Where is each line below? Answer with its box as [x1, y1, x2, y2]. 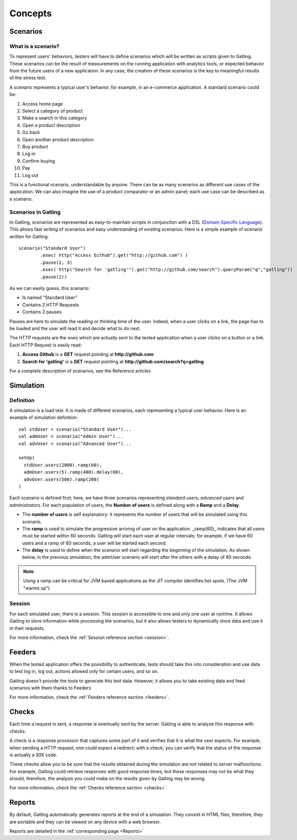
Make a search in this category [22, 115, 87, 121]
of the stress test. [9, 75, 46, 81]
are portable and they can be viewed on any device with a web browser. [9, 819, 161, 825]
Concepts [9, 8, 52, 19]
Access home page [22, 101, 63, 107]
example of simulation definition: [9, 414, 78, 421]
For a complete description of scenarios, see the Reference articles [9, 367, 151, 374]
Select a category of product [22, 108, 83, 114]
